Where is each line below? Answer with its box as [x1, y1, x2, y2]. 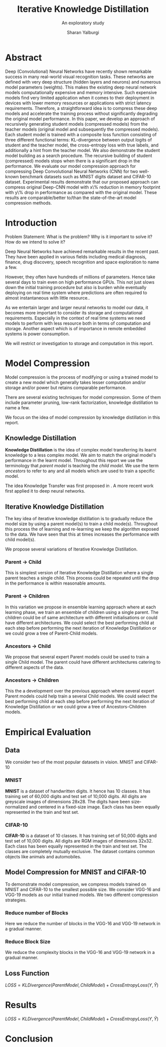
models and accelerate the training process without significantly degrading [5, 110, 158, 116]
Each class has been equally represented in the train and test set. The [5, 843, 147, 849]
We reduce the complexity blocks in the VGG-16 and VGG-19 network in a [5, 949, 155, 955]
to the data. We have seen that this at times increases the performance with [5, 531, 160, 538]
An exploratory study [61, 20, 105, 26]
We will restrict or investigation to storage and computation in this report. [5, 340, 154, 346]
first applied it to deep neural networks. [5, 488, 85, 494]
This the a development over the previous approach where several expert [5, 688, 155, 694]
